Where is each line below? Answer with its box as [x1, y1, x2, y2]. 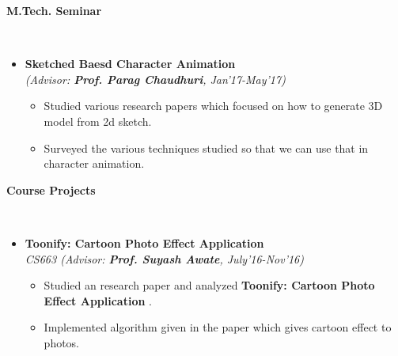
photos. [44, 334, 80, 350]
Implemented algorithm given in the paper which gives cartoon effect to [44, 319, 392, 335]
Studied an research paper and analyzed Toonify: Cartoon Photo [44, 277, 375, 294]
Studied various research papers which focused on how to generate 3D [44, 97, 383, 114]
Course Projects [6, 181, 96, 198]
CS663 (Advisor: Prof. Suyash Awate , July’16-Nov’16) [25, 250, 304, 267]
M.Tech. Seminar [6, 2, 102, 18]
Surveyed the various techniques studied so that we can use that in [44, 139, 369, 156]
